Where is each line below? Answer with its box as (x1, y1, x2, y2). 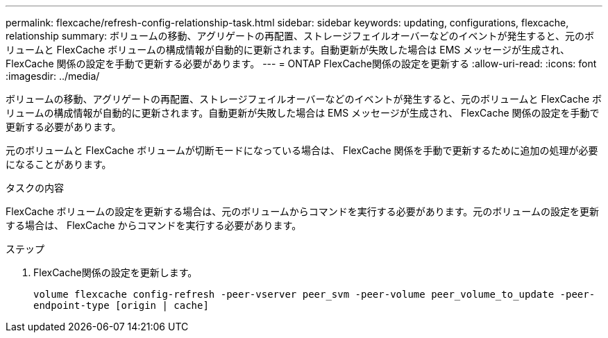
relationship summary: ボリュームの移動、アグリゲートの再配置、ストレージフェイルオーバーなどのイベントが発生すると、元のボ (6, 30, 594, 42)
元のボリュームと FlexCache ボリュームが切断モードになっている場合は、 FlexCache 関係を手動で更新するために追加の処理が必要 (6, 144, 598, 156)
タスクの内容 (6, 182, 64, 194)
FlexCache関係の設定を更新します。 (33, 267, 198, 278)
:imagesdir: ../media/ (6, 70, 100, 82)
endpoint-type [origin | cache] (33, 300, 209, 311)
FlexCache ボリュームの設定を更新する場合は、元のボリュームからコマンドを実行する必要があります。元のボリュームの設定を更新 (6, 205, 599, 217)
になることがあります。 (6, 158, 112, 170)
